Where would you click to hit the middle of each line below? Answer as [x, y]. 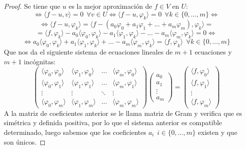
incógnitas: [40, 61]
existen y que [218, 132]
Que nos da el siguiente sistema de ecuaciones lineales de [88, 51]
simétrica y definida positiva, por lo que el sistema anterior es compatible [113, 122]
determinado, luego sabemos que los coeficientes [75, 132]
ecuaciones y [213, 51]
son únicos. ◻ [25, 141]
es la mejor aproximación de [110, 6]
